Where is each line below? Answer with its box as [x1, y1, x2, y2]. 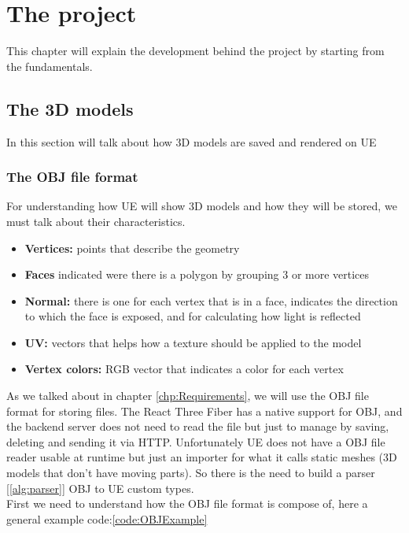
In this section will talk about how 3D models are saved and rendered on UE [6, 133, 377, 150]
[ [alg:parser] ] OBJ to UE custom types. [6, 479, 194, 496]
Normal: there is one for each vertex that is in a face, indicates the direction [24, 292, 398, 309]
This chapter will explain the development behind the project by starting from [6, 43, 385, 59]
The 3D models [6, 96, 134, 120]
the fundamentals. [6, 57, 93, 74]
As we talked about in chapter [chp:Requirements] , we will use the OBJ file [6, 387, 369, 404]
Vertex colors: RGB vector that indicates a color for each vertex [24, 361, 344, 377]
